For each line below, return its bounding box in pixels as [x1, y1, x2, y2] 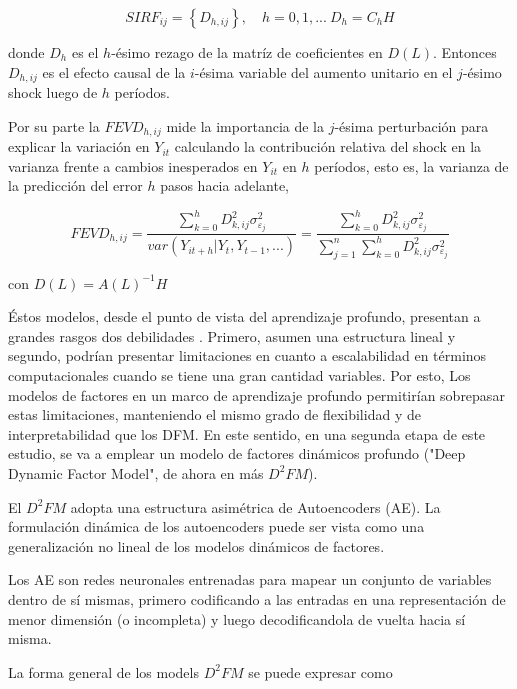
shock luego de [8, 82, 98, 103]
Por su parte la [8, 115, 100, 136]
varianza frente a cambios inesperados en [8, 155, 258, 176]
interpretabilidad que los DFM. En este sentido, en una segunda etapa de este [8, 423, 486, 444]
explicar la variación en [8, 136, 150, 157]
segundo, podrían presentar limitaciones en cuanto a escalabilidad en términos [8, 345, 487, 366]
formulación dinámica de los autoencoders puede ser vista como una [8, 516, 425, 537]
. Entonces [433, 42, 497, 62]
